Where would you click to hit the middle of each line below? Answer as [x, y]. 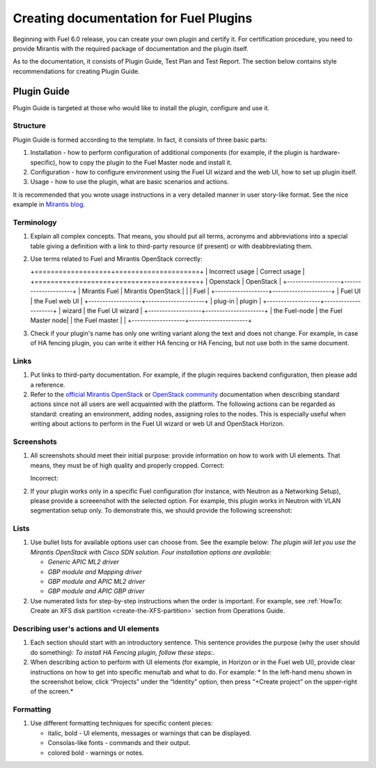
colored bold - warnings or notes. [96, 753]
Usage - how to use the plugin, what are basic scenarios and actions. [130, 182]
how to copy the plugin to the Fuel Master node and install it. [146, 162]
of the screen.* [52, 691]
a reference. [48, 384]
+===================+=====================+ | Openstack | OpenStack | [156, 281]
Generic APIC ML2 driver [84, 562]
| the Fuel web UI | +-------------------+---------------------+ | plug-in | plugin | [146, 301]
